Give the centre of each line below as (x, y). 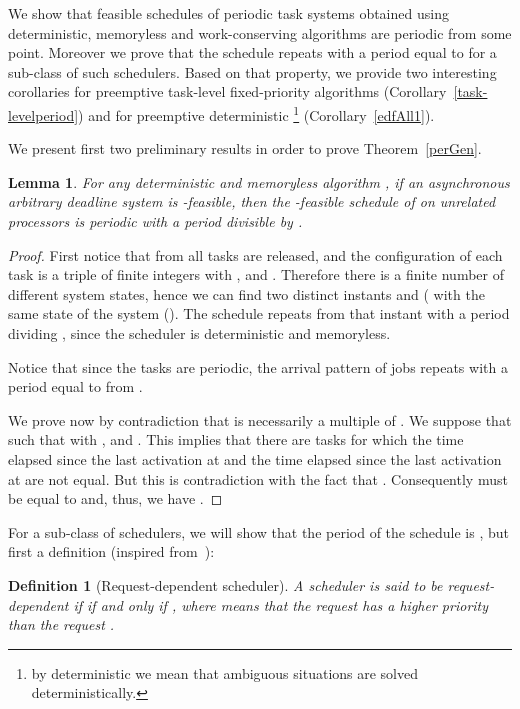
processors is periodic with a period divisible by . (155, 221)
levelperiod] (43, 114)
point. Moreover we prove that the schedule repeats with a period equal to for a (252, 52)
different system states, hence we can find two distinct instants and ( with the (246, 293)
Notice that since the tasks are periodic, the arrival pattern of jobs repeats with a (258, 366)
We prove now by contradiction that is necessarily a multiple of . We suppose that (260, 419)
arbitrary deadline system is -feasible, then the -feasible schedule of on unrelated (252, 201)
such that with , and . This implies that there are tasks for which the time (236, 439)
